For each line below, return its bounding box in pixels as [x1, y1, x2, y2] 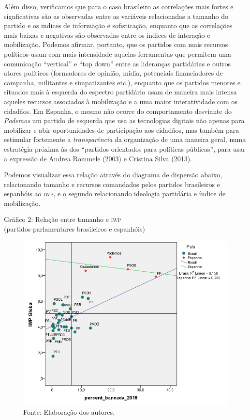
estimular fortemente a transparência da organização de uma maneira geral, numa [4, 134, 246, 144]
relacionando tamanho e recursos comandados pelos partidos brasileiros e [4, 179, 220, 189]
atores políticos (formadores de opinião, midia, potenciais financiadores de [4, 68, 223, 78]
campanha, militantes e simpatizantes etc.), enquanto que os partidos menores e [4, 77, 241, 87]
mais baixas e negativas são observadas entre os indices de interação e [4, 30, 210, 40]
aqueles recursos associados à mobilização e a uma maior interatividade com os [4, 96, 237, 106]
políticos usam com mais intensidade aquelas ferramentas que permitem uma [4, 48, 231, 59]
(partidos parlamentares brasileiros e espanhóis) [4, 224, 145, 234]
